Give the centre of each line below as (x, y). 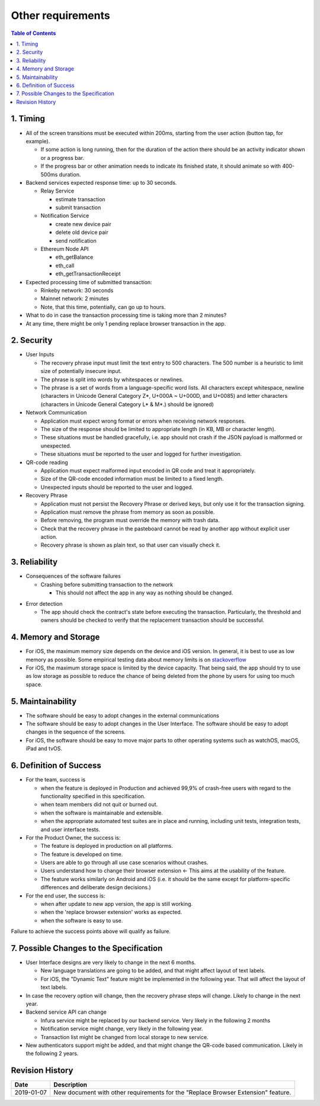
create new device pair (84, 224)
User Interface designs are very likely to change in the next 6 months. (111, 963)
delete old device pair (82, 232)
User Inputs (40, 355)
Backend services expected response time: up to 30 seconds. (101, 182)
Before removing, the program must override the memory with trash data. (130, 520)
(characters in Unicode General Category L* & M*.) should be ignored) (127, 404)
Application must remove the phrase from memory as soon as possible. (128, 512)
